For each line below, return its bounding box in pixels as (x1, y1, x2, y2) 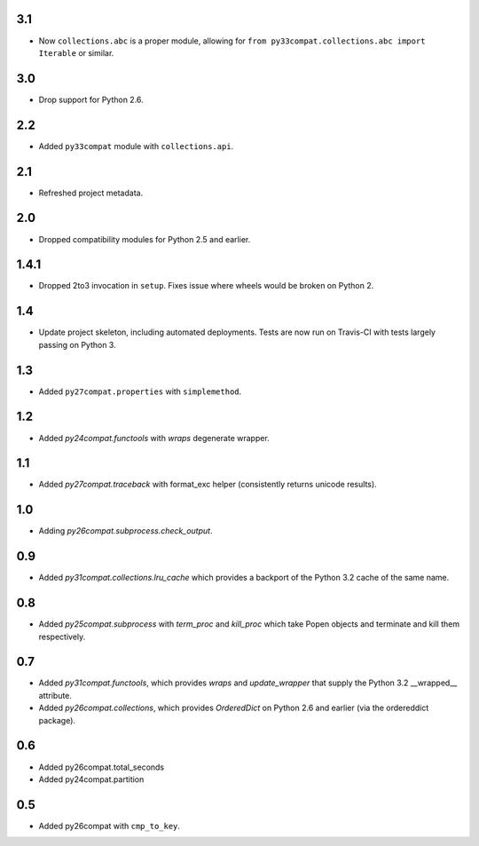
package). (38, 715, 75, 725)
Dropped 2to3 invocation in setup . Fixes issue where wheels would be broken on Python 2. (38, 281, 374, 291)
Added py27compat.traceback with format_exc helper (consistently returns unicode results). (38, 479, 377, 490)
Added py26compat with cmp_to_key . (38, 820, 181, 831)
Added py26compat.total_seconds (38, 762, 165, 772)
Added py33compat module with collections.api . (38, 140, 234, 151)
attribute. (38, 690, 73, 700)
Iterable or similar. (38, 47, 114, 58)
